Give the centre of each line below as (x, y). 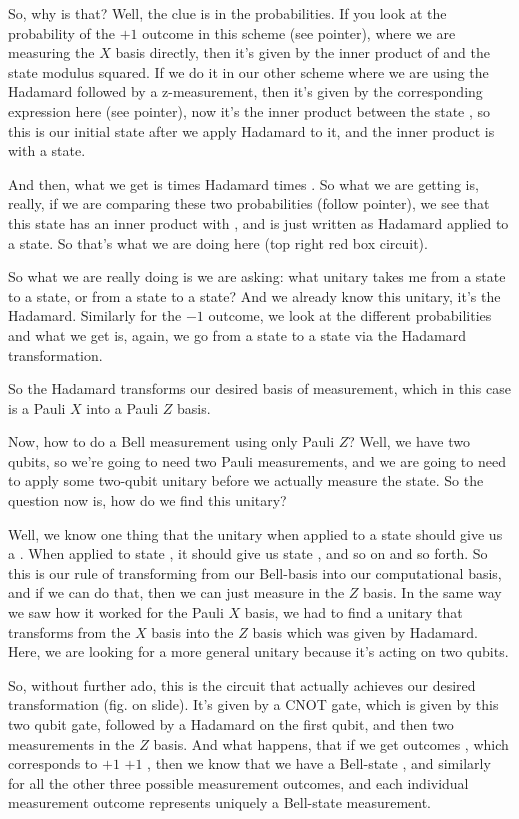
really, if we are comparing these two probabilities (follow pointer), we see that (249, 203)
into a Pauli (122, 407)
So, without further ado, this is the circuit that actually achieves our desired (242, 684)
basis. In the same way (432, 592)
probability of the (62, 32)
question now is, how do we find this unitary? (147, 500)
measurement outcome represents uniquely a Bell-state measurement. (219, 802)
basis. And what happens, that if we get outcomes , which (331, 743)
